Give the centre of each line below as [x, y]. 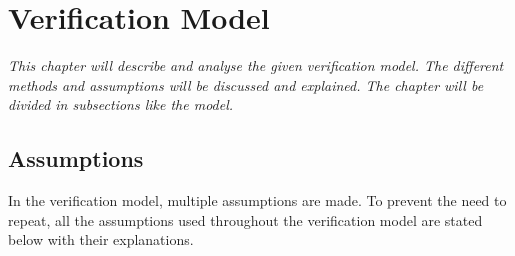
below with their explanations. [101, 239]
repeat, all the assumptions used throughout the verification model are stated [245, 219]
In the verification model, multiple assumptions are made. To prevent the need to [257, 200]
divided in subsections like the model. [121, 104]
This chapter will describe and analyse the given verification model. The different [256, 65]
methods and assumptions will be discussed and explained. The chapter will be [246, 84]
